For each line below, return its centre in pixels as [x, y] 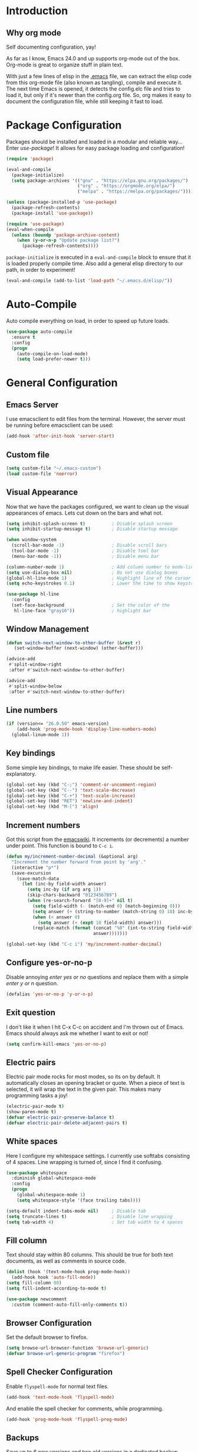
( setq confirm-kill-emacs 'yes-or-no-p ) [57, 1044]
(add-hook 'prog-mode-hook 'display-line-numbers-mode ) [87, 730]
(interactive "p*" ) [35, 868]
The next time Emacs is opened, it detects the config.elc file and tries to [93, 89]
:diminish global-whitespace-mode [54, 1178]
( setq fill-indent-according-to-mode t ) [57, 1288]
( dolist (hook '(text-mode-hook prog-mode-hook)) [68, 1272]
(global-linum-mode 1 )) [40, 735]
